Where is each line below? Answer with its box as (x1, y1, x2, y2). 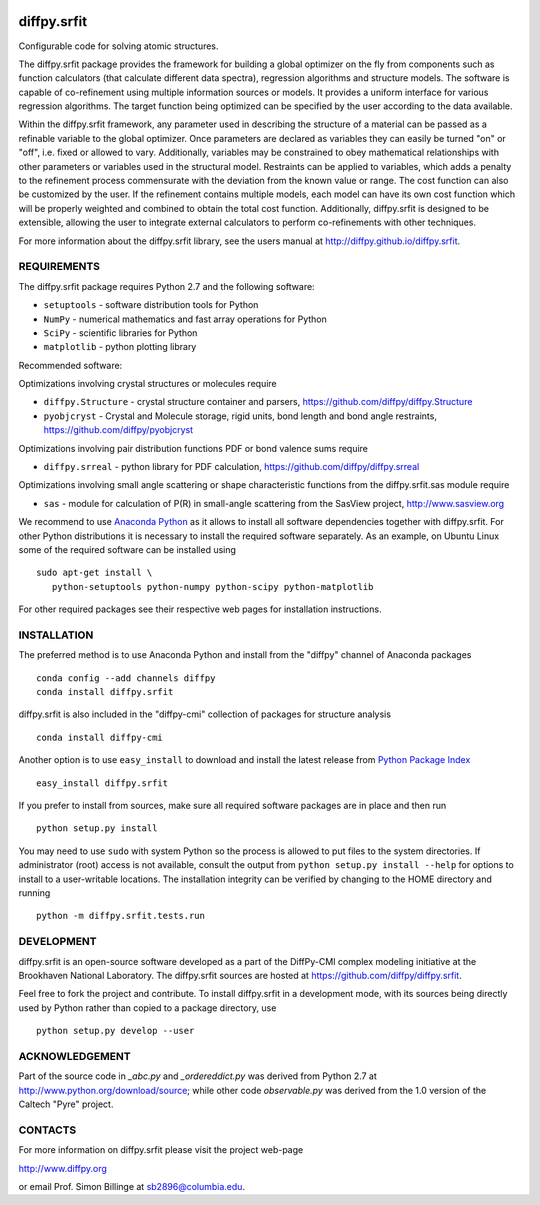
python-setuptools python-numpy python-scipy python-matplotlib (51, 581, 374, 592)
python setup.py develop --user (36, 1025, 195, 1037)
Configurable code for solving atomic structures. (18, 40, 219, 52)
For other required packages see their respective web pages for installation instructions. (18, 603, 382, 615)
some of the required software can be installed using (18, 543, 237, 555)
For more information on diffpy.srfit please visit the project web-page (18, 1144, 304, 1156)
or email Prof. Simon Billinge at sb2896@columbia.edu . (18, 1180, 245, 1192)
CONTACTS (18, 1123, 77, 1137)
